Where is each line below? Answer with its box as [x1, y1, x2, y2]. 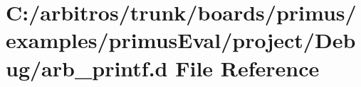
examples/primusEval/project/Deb [6, 25, 356, 54]
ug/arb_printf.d [6, 53, 168, 82]
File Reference [175, 53, 320, 82]
